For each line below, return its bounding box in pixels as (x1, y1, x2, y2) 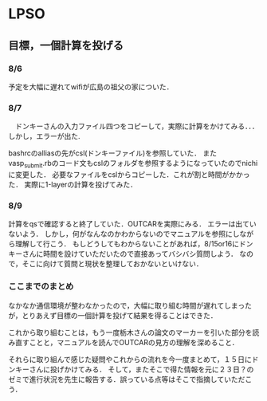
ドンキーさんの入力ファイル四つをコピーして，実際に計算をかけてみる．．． (14, 121, 259, 132)
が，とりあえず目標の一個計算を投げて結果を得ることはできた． (8, 310, 218, 320)
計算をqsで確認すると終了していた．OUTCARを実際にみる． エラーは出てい (8, 219, 257, 229)
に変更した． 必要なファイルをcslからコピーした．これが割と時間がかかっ (8, 169, 250, 179)
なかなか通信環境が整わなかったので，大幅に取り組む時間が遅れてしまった (8, 301, 253, 310)
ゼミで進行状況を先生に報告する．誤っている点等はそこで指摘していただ (8, 374, 245, 383)
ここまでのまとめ (8, 281, 74, 292)
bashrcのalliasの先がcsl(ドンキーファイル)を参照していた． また (8, 148, 218, 158)
